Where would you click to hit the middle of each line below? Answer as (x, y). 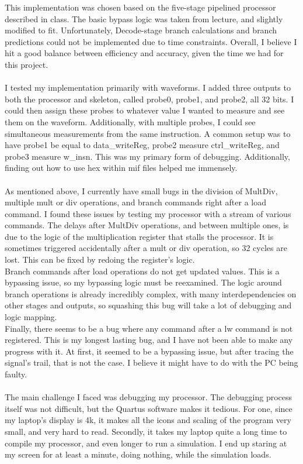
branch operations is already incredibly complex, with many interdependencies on (151, 293)
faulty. (16, 374)
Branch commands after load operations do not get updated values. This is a (142, 271)
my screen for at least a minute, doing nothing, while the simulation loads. (138, 454)
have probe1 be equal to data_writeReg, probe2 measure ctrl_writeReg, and (142, 145)
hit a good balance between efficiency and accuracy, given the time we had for (144, 53)
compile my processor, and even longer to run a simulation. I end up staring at (146, 443)
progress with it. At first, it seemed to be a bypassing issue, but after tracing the (149, 351)
